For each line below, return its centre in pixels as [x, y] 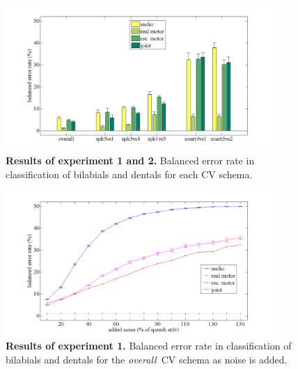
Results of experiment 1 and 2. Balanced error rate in [130, 160]
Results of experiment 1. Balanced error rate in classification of [149, 346]
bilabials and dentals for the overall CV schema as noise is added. [147, 359]
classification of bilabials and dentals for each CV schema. [129, 174]
